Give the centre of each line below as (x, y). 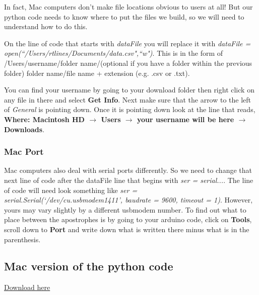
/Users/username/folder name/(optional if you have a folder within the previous (128, 63)
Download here (27, 287)
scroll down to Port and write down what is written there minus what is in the (127, 229)
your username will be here (186, 119)
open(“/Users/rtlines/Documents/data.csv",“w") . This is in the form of (114, 53)
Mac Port (24, 152)
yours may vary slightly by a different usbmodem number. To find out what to (125, 209)
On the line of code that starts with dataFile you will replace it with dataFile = (127, 43)
